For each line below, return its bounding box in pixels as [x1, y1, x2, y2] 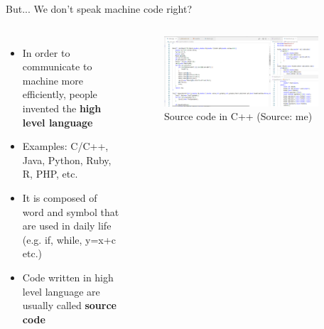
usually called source [22, 298, 117, 313]
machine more [22, 72, 83, 87]
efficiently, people [22, 87, 97, 102]
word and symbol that [22, 204, 119, 219]
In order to [22, 45, 70, 60]
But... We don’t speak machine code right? [6, 1, 193, 16]
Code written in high [22, 269, 114, 284]
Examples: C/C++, [22, 139, 109, 153]
